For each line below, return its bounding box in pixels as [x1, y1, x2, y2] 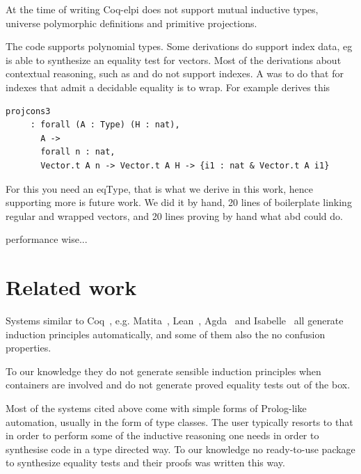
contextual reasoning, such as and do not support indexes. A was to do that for [6, 66, 344, 81]
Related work [6, 273, 137, 301]
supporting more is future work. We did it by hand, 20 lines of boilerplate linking [6, 195, 352, 210]
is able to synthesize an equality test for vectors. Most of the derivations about [6, 52, 342, 67]
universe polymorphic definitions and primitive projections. [6, 15, 257, 30]
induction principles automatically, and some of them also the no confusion [6, 326, 326, 341]
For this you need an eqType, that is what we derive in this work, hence [6, 181, 313, 196]
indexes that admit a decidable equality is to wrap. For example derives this [6, 79, 330, 94]
